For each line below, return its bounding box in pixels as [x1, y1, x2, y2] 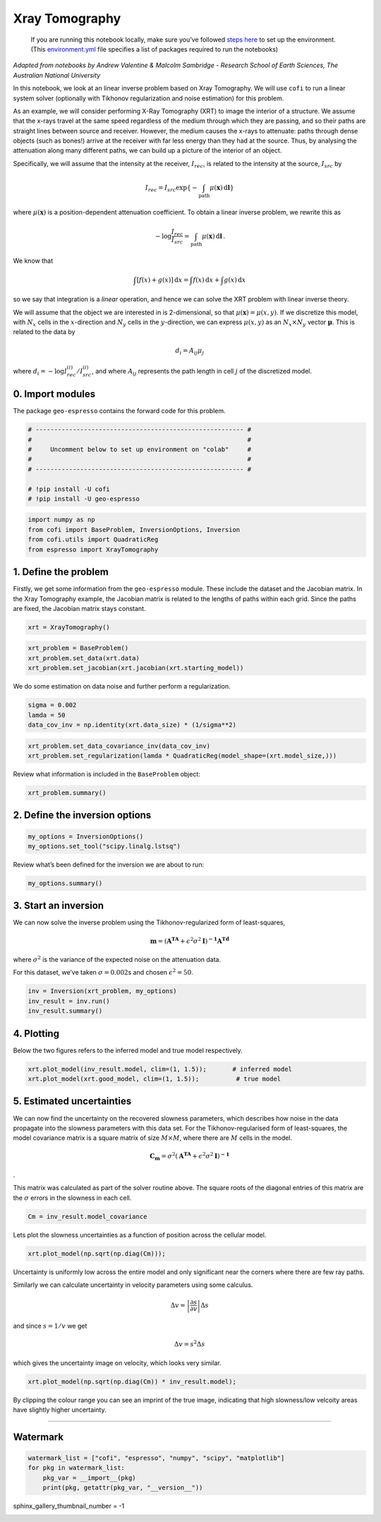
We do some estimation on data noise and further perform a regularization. [13, 682, 231, 691]
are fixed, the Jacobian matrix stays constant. [13, 604, 146, 612]
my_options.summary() [28, 879, 103, 887]
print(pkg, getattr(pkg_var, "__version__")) [42, 1484, 203, 1492]
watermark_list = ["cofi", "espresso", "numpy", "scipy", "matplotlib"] [28, 1453, 285, 1462]
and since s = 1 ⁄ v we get [13, 1321, 87, 1330]
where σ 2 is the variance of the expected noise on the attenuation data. [13, 954, 222, 963]
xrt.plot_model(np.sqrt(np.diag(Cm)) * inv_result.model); [28, 1377, 236, 1386]
